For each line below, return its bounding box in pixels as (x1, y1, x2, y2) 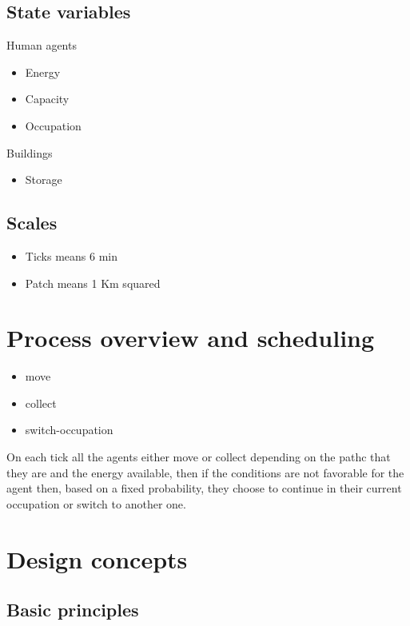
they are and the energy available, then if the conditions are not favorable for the (6, 464, 404, 480)
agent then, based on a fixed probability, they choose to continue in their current (6, 480, 402, 496)
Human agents (6, 37, 77, 54)
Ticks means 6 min (25, 247, 118, 264)
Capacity (25, 90, 70, 107)
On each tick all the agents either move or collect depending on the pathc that (6, 449, 391, 465)
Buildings (6, 144, 53, 161)
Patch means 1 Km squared (25, 274, 161, 291)
